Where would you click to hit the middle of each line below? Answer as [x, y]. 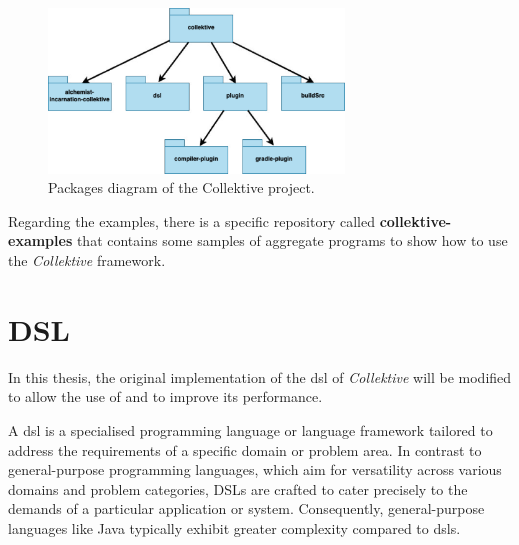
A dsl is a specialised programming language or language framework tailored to [250, 429]
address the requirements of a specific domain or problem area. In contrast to [245, 449]
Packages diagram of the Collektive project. [181, 187]
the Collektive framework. [87, 260]
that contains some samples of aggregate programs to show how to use [292, 240]
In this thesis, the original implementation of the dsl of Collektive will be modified [260, 376]
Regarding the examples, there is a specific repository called [191, 220]
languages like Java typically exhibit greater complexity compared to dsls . [234, 527]
